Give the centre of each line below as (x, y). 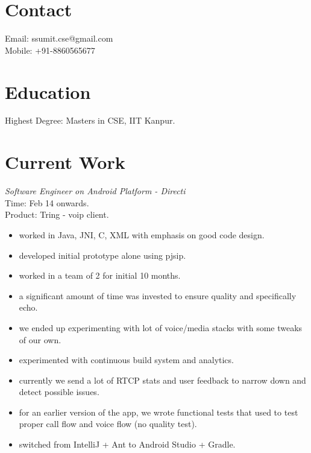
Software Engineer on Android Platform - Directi (95, 191)
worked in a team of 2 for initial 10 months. (100, 275)
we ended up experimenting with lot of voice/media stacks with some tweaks (161, 327)
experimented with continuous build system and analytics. (126, 360)
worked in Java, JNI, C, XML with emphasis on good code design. (142, 234)
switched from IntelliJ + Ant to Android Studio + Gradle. (127, 444)
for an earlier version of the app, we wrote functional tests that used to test (159, 412)
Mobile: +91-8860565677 (50, 50)
